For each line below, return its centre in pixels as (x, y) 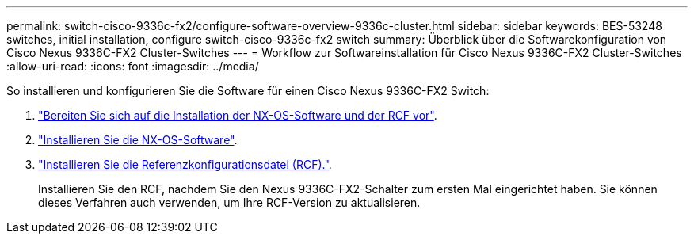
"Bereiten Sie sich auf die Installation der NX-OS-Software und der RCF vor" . (238, 115)
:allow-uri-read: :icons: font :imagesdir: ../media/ (133, 66)
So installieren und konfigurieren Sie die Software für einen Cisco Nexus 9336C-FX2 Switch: (248, 91)
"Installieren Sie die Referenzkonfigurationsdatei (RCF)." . (185, 164)
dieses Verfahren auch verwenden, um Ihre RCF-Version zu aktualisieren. (229, 202)
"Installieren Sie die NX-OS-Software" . (138, 140)
